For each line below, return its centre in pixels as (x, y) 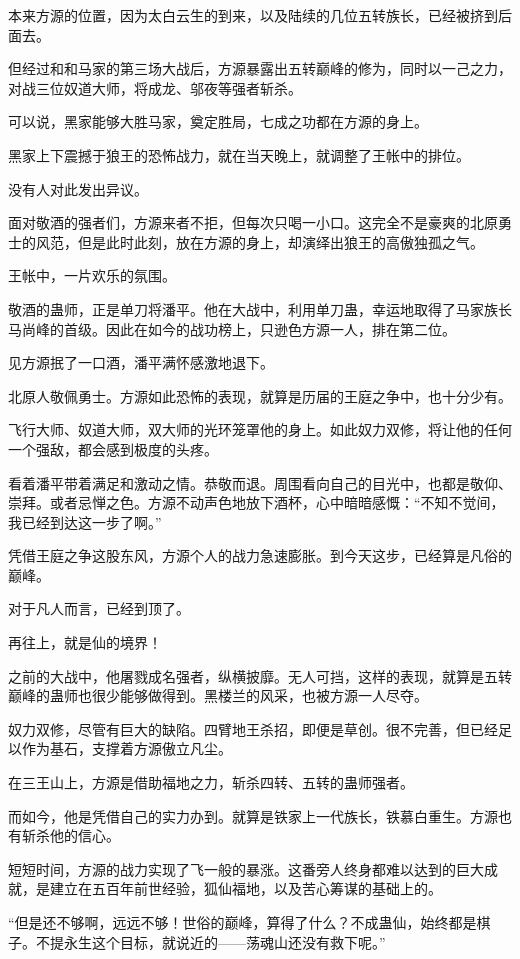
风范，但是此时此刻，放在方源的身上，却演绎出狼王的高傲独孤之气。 (259, 241)
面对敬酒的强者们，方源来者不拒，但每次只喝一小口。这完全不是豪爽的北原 (253, 222)
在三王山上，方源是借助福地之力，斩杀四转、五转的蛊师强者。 (211, 782)
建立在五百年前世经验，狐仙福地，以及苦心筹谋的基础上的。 (245, 888)
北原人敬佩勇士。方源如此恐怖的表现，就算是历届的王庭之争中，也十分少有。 (260, 395)
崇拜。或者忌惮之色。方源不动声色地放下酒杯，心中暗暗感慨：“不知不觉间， (256, 502)
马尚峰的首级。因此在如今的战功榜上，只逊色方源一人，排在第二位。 (232, 328)
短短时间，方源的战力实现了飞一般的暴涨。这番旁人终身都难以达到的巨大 (246, 868)
